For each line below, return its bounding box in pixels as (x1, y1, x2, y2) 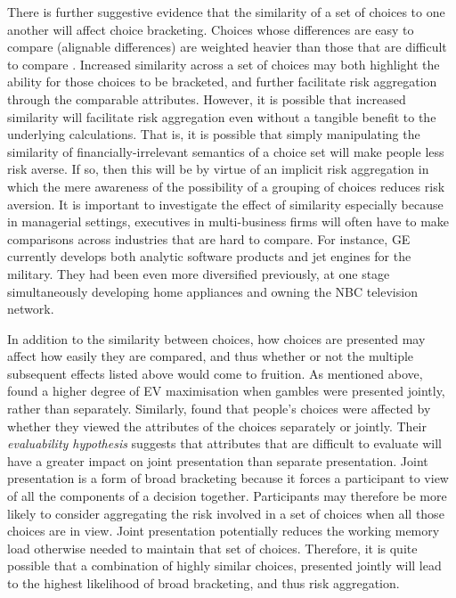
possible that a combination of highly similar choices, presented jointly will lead (7, 556, 442, 575)
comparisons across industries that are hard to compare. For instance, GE (7, 229, 411, 248)
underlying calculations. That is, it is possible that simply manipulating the (7, 125, 420, 143)
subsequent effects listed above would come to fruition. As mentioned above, (7, 364, 423, 382)
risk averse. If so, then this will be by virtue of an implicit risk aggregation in (7, 160, 429, 178)
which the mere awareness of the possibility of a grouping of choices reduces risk (7, 176, 445, 195)
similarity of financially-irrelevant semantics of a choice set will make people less (7, 142, 444, 160)
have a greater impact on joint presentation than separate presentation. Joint (7, 451, 428, 470)
